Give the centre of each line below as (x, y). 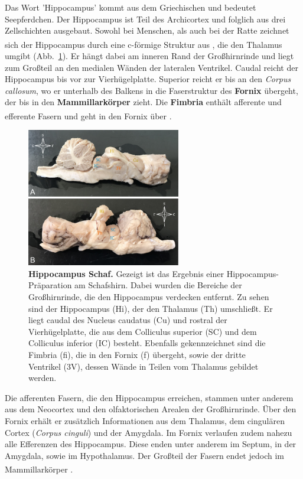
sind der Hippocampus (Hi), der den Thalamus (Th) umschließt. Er (151, 308)
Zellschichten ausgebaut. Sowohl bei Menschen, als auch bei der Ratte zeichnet (147, 30)
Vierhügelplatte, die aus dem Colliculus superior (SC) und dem (143, 331)
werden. (43, 378)
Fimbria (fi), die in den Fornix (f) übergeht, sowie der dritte (137, 354)
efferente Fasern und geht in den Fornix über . (88, 115)
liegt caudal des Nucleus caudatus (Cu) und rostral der (128, 320)
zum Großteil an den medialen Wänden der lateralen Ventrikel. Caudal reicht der (151, 67)
